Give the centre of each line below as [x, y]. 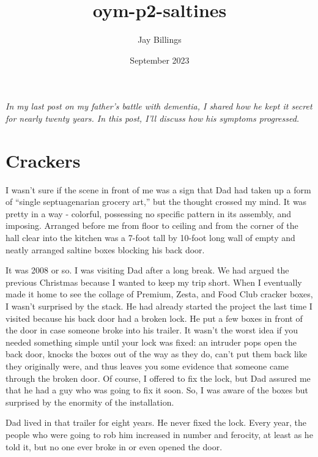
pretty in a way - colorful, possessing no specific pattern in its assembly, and [148, 213]
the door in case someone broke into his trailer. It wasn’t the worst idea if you [152, 330]
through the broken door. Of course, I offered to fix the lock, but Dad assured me [158, 378]
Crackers [43, 160]
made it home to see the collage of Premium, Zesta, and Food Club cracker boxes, [159, 294]
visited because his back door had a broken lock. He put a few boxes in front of [154, 318]
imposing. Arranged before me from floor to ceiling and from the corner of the [152, 225]
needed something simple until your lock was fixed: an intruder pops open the [151, 342]
